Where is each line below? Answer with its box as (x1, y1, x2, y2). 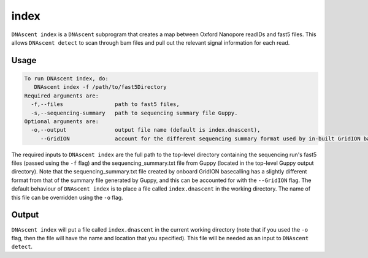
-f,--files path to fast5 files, (31, 101, 180, 108)
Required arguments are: (24, 92, 99, 99)
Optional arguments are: (24, 118, 99, 125)
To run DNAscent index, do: (24, 75, 109, 82)
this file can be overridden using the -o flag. (11, 194, 123, 201)
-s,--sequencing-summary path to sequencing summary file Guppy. (31, 109, 238, 116)
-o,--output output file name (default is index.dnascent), (31, 126, 261, 134)
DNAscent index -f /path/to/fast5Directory (34, 83, 167, 91)
